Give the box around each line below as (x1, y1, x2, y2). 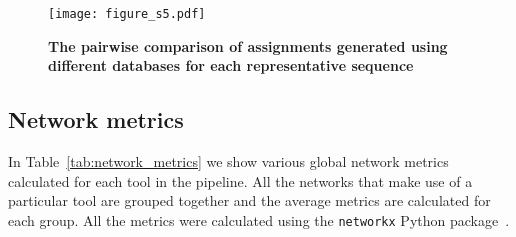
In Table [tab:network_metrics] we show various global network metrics (8, 151, 449, 172)
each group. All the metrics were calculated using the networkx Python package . (8, 209, 510, 230)
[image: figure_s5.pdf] (48, 7, 206, 21)
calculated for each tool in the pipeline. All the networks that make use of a (8, 170, 473, 191)
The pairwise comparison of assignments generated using (48, 35, 448, 56)
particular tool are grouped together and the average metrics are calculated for (8, 190, 491, 211)
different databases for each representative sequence (48, 55, 414, 76)
